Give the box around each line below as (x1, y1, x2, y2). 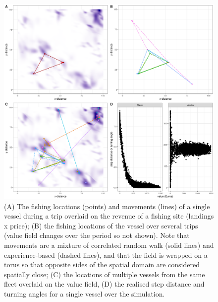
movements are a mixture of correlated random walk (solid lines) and (4, 239, 214, 250)
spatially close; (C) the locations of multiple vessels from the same (4, 269, 205, 279)
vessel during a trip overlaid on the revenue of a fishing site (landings (4, 211, 214, 221)
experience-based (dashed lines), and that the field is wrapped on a (4, 249, 208, 260)
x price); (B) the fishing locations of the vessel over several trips (4, 220, 198, 230)
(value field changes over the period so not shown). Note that (4, 230, 190, 240)
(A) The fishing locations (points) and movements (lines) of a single (4, 201, 210, 211)
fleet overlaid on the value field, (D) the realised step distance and (4, 279, 205, 289)
